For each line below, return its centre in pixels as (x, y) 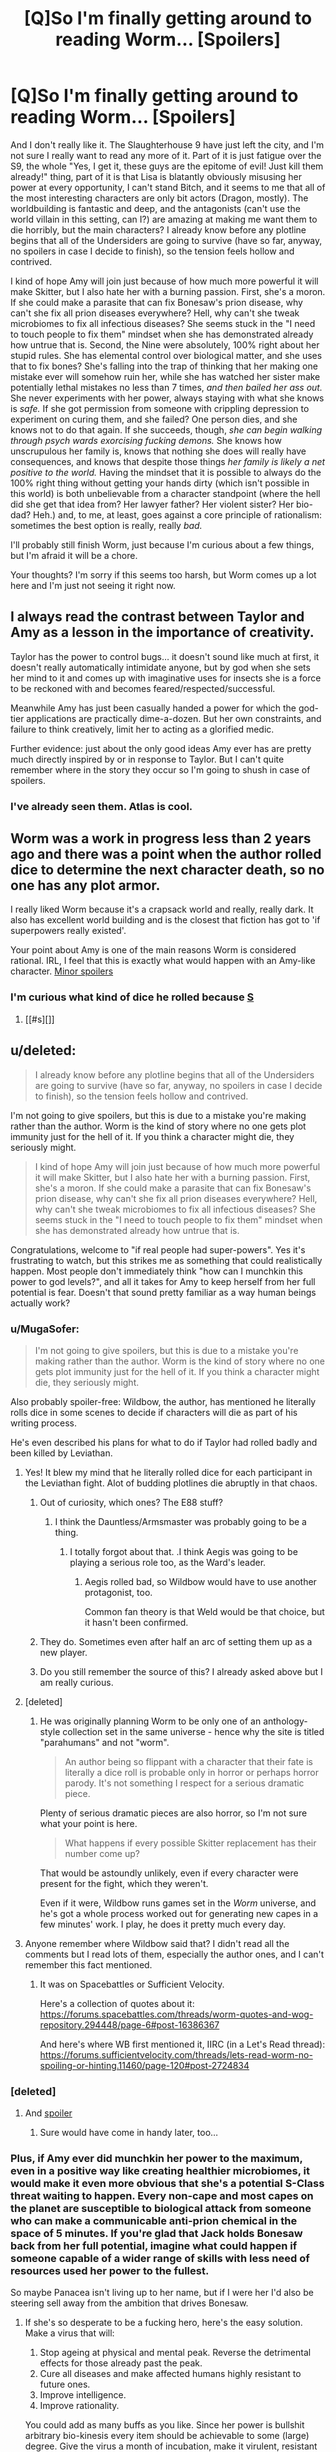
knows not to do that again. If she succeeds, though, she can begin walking (166, 429)
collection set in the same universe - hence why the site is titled (193, 1731)
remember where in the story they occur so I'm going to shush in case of (160, 769)
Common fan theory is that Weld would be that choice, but (204, 1611)
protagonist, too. (118, 1592)
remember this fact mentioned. (88, 1964)
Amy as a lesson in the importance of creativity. (162, 632)
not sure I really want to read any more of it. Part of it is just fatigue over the (166, 155)
